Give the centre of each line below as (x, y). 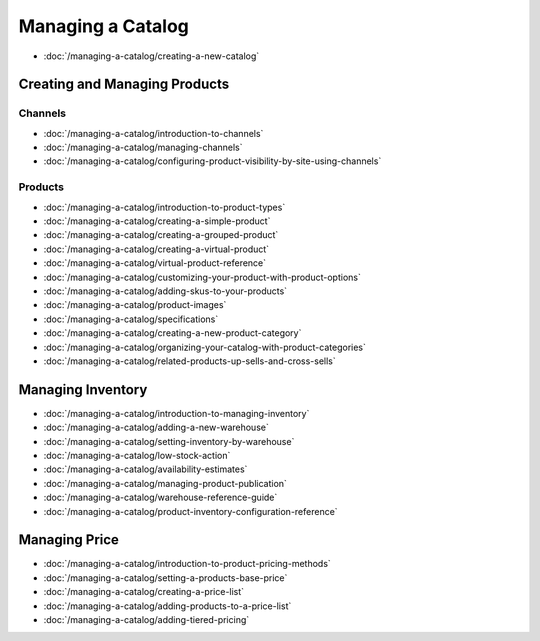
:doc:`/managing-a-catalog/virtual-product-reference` (155, 263)
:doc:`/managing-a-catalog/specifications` (131, 319)
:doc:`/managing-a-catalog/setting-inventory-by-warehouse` (169, 441)
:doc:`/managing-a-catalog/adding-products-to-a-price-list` (167, 606)
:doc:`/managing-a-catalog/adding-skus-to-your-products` (165, 291)
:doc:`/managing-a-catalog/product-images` (135, 305)
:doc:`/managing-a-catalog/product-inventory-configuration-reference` (191, 511)
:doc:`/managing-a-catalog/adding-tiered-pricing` (146, 620)
